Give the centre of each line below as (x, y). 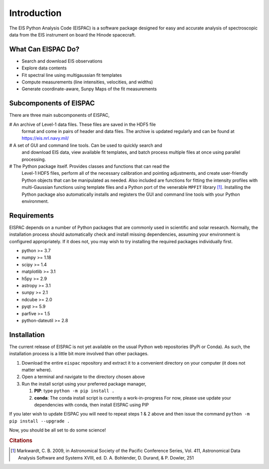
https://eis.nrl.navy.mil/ (45, 138)
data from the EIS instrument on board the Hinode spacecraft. (72, 34)
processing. (34, 159)
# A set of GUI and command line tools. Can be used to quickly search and (86, 145)
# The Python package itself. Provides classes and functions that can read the (89, 166)
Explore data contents (44, 68)
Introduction (35, 13)
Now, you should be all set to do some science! (58, 430)
